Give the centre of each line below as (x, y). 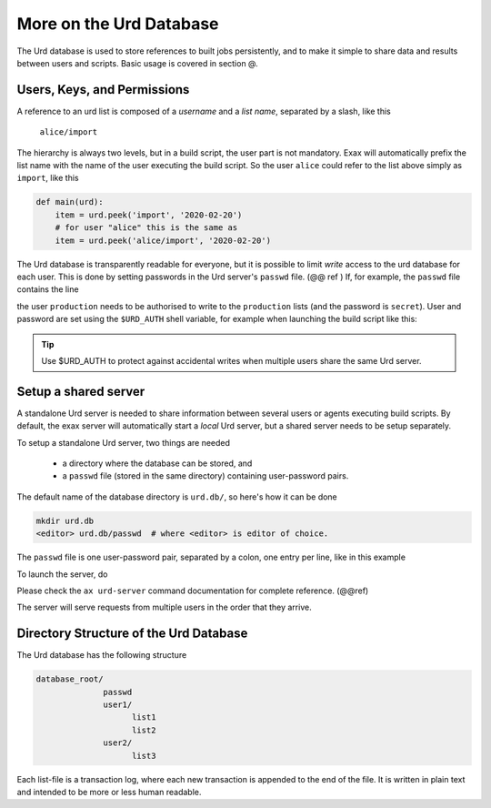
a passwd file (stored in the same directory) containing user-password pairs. (205, 476)
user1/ (118, 704)
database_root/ (70, 679)
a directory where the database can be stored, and (157, 463)
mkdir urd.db (65, 520)
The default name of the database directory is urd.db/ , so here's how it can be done (177, 497)
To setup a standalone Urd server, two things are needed (124, 442)
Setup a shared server (81, 391)
